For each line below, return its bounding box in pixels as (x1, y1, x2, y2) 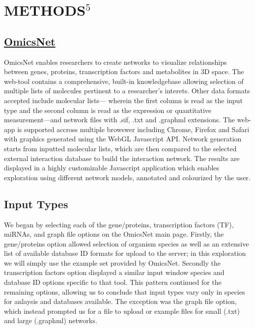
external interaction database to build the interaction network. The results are (4, 153, 240, 163)
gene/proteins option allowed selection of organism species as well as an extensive (4, 238, 249, 248)
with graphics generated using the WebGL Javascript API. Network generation (4, 134, 242, 144)
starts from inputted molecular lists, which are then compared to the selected (4, 143, 237, 153)
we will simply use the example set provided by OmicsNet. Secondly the (4, 257, 221, 268)
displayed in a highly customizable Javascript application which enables (4, 163, 220, 173)
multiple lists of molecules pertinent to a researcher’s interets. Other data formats (4, 85, 250, 96)
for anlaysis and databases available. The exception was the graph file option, (4, 296, 237, 306)
